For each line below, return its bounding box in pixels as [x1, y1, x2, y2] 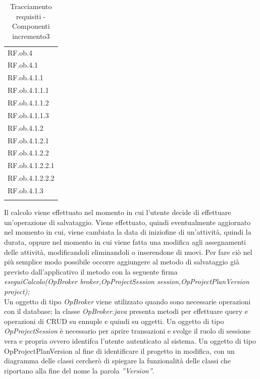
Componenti [12, 21, 50, 31]
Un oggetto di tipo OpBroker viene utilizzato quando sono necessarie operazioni [4, 296, 251, 306]
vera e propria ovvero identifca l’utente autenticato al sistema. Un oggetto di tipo [4, 335, 256, 346]
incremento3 [12, 30, 50, 41]
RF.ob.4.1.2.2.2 [8, 173, 55, 183]
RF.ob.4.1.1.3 [8, 110, 49, 120]
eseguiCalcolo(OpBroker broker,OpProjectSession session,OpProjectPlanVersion [4, 276, 249, 287]
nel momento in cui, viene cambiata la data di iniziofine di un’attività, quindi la [4, 227, 251, 237]
